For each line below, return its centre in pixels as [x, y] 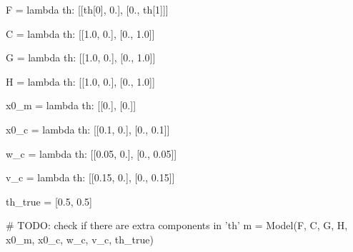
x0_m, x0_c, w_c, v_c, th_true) [80, 239]
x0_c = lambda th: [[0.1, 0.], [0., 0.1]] [88, 129]
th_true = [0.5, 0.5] [49, 201]
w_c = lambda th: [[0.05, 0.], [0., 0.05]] [91, 153]
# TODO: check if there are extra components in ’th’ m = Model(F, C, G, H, [177, 225]
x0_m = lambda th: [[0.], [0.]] [71, 105]
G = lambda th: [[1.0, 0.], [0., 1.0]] [81, 57]
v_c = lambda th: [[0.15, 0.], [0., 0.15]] [90, 177]
